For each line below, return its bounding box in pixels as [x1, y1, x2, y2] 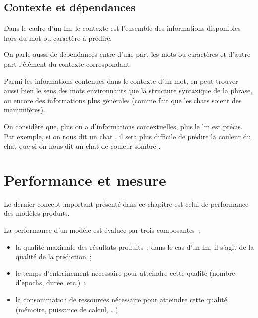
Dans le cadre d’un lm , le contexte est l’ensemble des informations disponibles [4, 23, 241, 33]
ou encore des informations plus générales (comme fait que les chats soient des [4, 95, 242, 105]
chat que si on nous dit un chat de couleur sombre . [4, 141, 161, 151]
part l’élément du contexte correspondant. [4, 58, 131, 69]
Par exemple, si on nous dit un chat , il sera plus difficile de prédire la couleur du [4, 131, 251, 141]
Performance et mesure [4, 169, 166, 190]
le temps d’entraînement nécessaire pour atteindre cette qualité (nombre [15, 267, 235, 278]
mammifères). [4, 105, 45, 115]
